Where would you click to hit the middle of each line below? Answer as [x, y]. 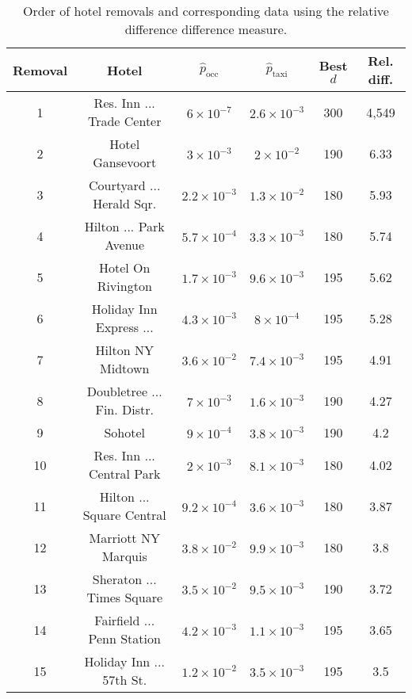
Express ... [124, 327]
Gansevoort [125, 162]
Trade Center [124, 121]
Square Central [124, 515]
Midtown [125, 368]
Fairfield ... [125, 620]
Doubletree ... [124, 391]
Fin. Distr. [124, 409]
